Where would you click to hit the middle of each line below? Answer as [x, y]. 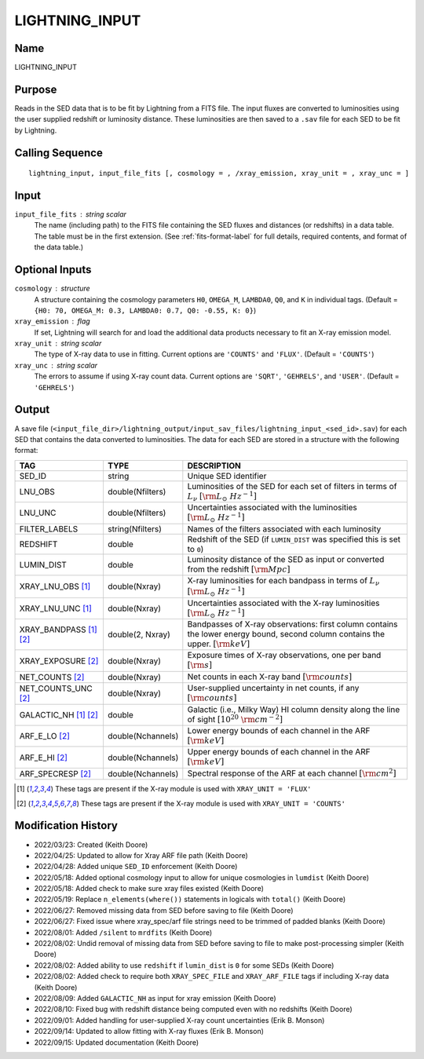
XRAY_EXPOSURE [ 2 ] [59, 661]
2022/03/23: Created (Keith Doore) [91, 845]
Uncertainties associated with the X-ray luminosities [283, 603]
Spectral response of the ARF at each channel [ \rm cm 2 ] [292, 772]
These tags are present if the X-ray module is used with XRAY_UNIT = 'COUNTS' [213, 803]
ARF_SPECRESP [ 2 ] [55, 774]
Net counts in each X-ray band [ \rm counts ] [270, 677]
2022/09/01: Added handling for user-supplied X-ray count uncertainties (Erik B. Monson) [179, 1020]
